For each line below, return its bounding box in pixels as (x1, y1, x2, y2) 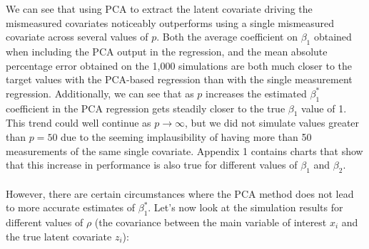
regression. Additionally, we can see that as (6, 85, 194, 100)
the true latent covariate (6, 228, 112, 243)
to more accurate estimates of (6, 200, 136, 215)
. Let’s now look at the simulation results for (148, 200, 343, 215)
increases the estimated (206, 85, 307, 100)
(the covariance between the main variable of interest (94, 214, 327, 229)
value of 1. (301, 100, 347, 115)
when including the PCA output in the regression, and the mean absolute (6, 43, 328, 58)
